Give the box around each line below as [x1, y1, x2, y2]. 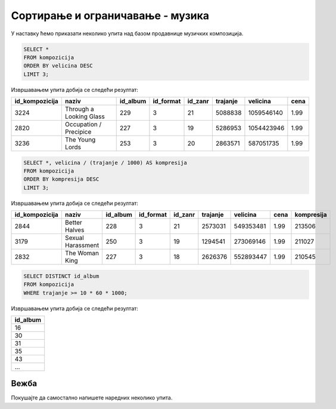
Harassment [64, 241, 99, 250]
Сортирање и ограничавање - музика [11, 9, 210, 22]
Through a [64, 105, 95, 113]
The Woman [64, 249, 99, 257]
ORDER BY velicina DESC [23, 63, 94, 69]
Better [64, 219, 83, 227]
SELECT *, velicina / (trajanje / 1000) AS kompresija [23, 159, 187, 166]
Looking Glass [64, 112, 105, 121]
